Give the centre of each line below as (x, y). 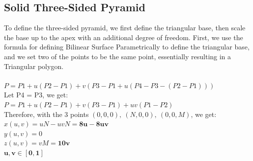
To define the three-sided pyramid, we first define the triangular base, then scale (125, 28)
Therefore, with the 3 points (46, 114)
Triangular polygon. (34, 66)
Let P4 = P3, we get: (36, 95)
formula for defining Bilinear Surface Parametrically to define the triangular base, (127, 47)
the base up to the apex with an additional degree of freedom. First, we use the (124, 37)
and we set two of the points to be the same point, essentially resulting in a (118, 56)
